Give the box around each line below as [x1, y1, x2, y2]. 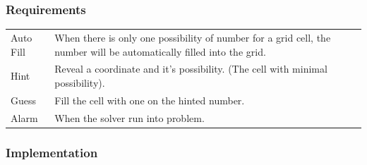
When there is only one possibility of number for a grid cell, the [54, 30, 331, 44]
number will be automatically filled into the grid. [54, 44, 266, 59]
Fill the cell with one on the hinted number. [54, 92, 245, 107]
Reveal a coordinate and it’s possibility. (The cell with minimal [54, 61, 327, 76]
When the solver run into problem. [54, 110, 205, 125]
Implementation [6, 143, 98, 161]
